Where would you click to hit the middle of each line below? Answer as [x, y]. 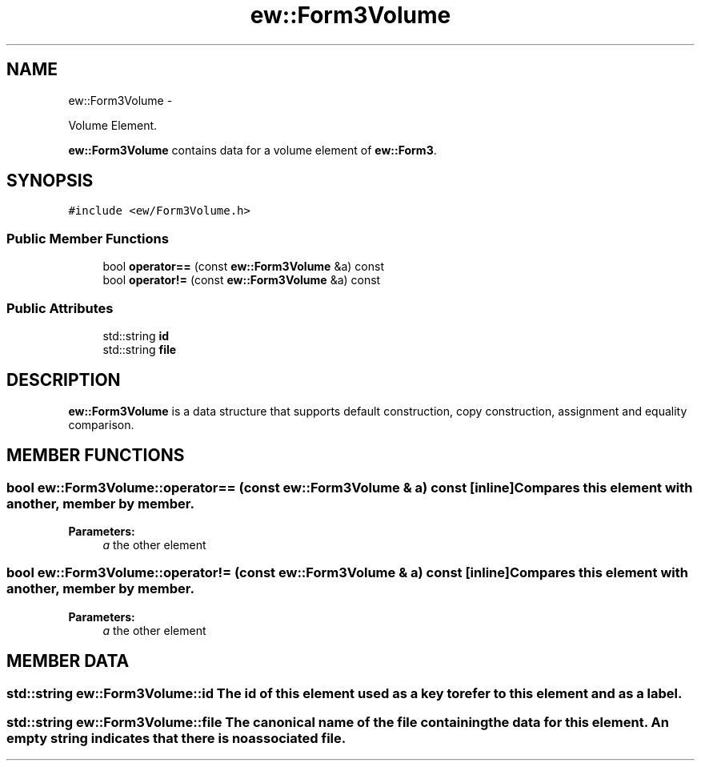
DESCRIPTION [64, 380]
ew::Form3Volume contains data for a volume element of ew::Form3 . [252, 150]
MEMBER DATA [68, 661]
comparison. [101, 424]
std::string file [140, 349]
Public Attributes [60, 308]
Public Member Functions [88, 238]
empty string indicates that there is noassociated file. [176, 738]
